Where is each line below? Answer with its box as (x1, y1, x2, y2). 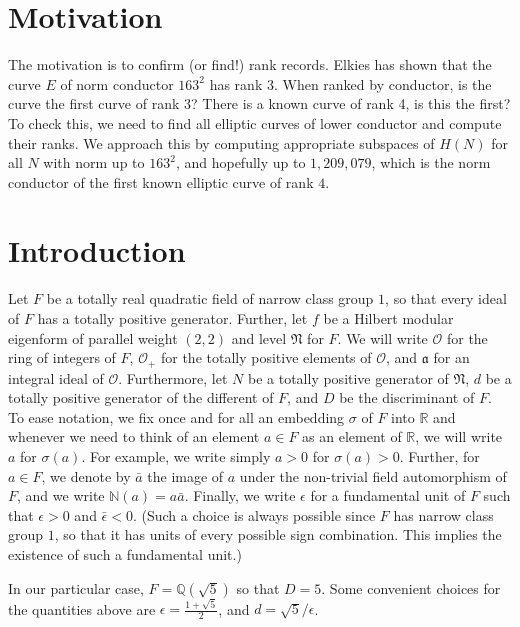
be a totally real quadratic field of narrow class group (46, 288, 374, 309)
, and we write (17, 485, 105, 506)
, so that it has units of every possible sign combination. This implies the (54, 524, 502, 545)
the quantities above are (8, 598, 156, 619)
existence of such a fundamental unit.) (8, 543, 242, 564)
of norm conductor (60, 73, 174, 94)
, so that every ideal (385, 288, 507, 309)
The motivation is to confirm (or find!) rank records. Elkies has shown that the (8, 54, 492, 75)
